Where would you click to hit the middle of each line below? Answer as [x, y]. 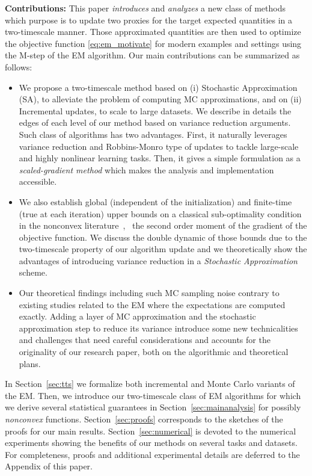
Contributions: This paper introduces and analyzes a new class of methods [145, 8]
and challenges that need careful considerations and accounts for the [145, 340]
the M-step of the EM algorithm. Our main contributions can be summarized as [152, 55]
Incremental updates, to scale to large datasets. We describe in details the [155, 110]
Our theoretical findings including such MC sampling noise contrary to [149, 293]
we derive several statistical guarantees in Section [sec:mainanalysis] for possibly [153, 407]
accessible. [38, 181]
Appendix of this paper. [49, 466]
